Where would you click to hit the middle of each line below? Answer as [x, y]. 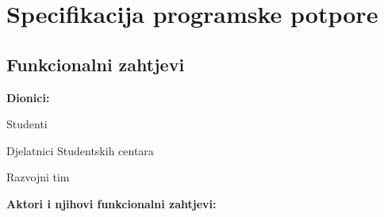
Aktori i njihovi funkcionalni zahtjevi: [111, 203]
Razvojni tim [38, 177]
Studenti [27, 124]
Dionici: [28, 97]
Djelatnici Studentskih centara [80, 150]
